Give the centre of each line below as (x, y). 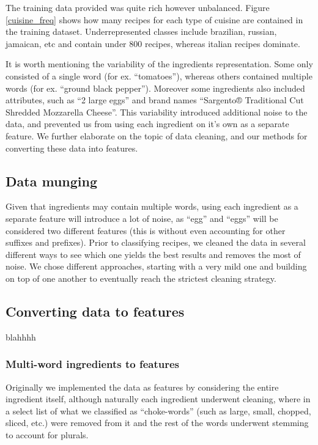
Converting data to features (95, 311)
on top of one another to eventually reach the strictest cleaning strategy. (141, 278)
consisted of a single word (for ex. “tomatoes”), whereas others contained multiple (159, 75)
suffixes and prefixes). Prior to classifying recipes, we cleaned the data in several (156, 242)
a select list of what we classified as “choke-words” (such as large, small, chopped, (158, 410)
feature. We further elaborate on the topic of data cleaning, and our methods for (157, 135)
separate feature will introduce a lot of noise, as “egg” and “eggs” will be (142, 218)
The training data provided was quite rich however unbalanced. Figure (138, 7)
